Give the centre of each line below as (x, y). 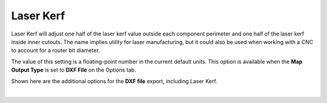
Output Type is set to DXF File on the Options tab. (74, 70)
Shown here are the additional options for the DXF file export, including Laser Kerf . (114, 81)
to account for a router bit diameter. (55, 51)
